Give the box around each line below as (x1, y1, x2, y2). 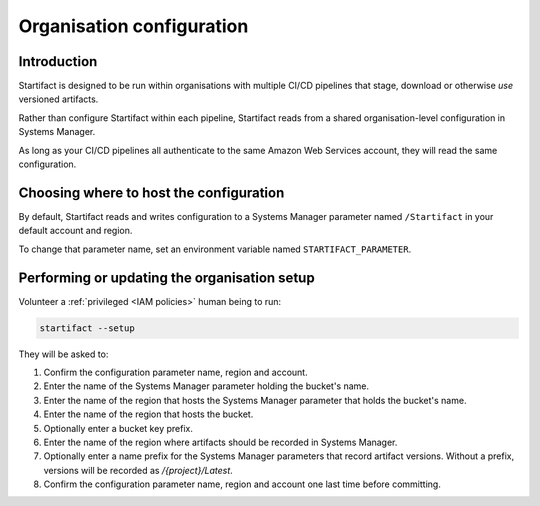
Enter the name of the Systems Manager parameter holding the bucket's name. (43, 380, 370, 392)
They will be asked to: (18, 348, 109, 360)
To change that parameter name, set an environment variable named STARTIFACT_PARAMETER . (18, 243, 412, 255)
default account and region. (18, 225, 133, 237)
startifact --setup (39, 322, 135, 334)
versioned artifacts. (18, 93, 99, 105)
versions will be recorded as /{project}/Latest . (43, 464, 234, 476)
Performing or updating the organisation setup (18, 269, 315, 286)
